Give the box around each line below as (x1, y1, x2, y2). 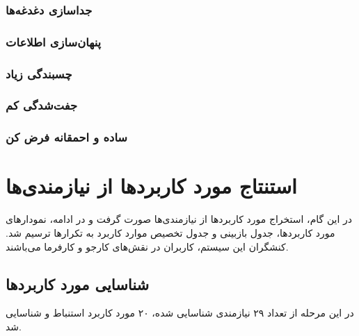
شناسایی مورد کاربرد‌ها (6, 273, 150, 294)
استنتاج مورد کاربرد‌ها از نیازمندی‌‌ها (6, 171, 297, 200)
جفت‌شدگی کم (6, 96, 78, 114)
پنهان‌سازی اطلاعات (6, 33, 102, 50)
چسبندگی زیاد (6, 65, 72, 82)
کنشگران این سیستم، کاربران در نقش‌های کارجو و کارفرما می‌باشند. (6, 239, 289, 253)
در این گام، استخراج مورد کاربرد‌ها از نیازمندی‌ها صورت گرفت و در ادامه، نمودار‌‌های (6, 212, 352, 226)
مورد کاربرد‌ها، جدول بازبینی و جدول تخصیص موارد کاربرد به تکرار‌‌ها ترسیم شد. (6, 225, 335, 240)
